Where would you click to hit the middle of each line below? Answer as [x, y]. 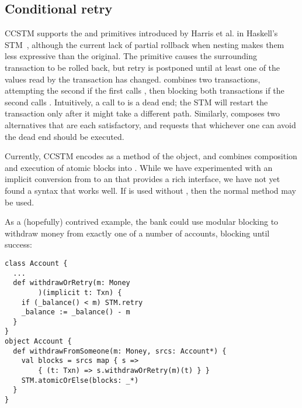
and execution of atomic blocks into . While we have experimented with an [139, 167]
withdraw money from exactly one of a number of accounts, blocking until [137, 233]
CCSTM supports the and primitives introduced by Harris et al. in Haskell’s [141, 33]
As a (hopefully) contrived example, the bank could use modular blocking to [142, 222]
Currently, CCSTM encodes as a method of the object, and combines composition [151, 156]
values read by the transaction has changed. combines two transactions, [133, 79]
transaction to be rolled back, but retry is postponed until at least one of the [143, 67]
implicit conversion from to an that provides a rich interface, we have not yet [143, 179]
